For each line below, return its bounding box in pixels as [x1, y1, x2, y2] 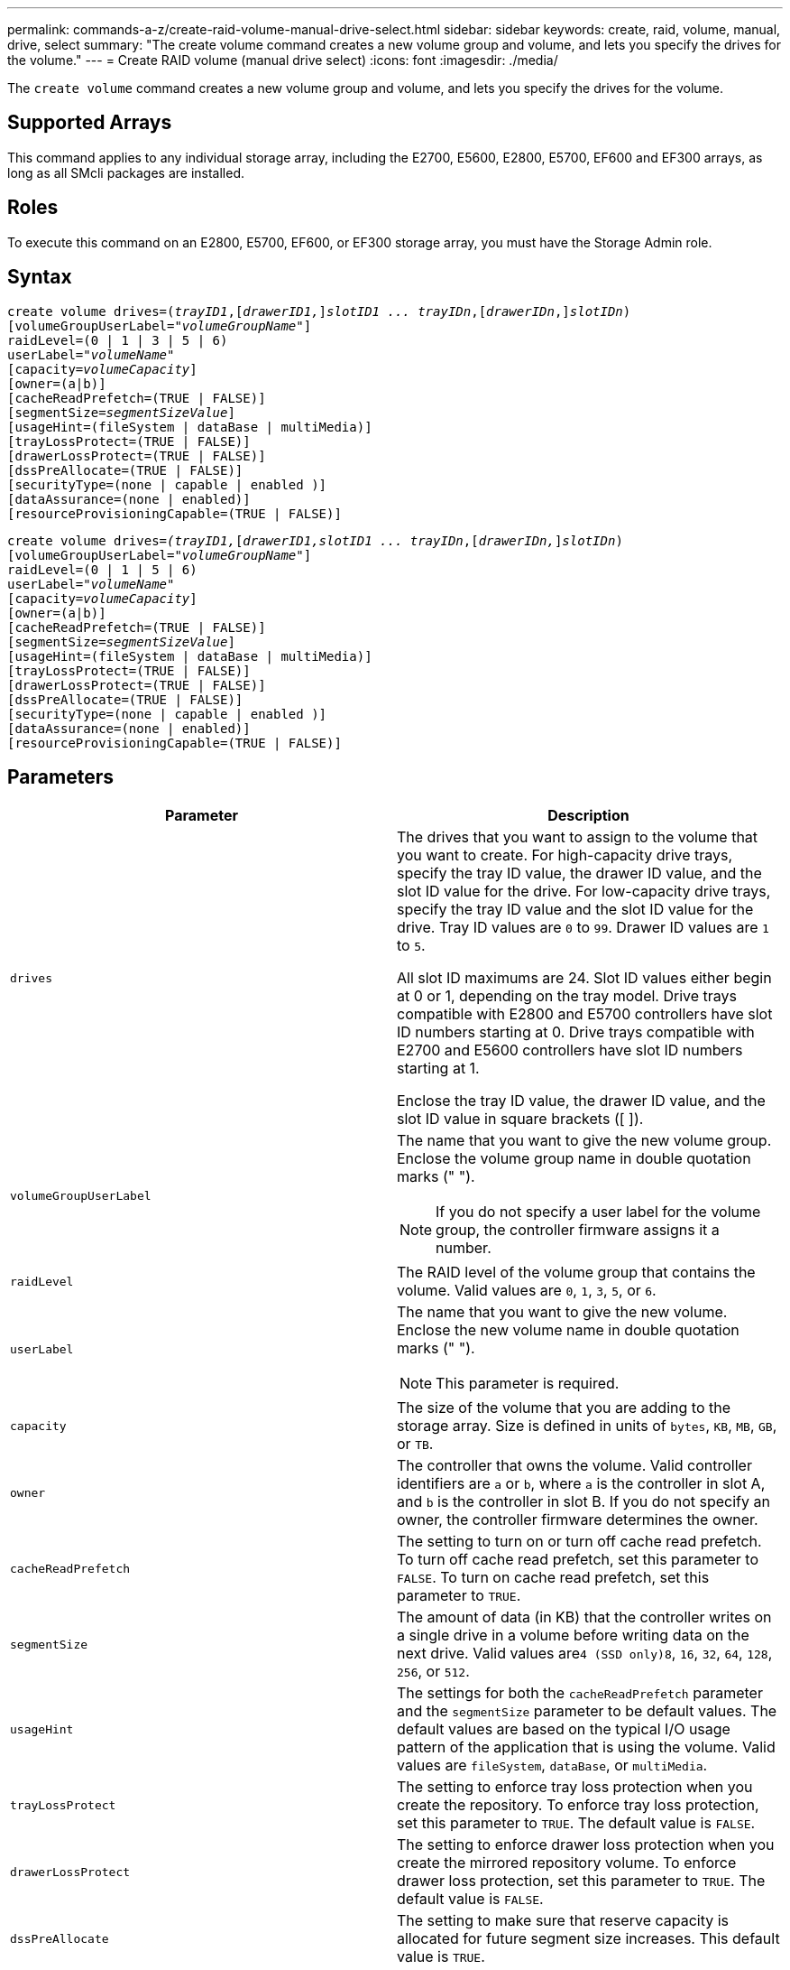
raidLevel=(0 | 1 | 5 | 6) [7, 562, 197, 577]
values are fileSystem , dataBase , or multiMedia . [397, 1756, 708, 1775]
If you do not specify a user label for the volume [436, 1203, 761, 1222]
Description [547, 806, 629, 825]
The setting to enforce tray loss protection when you [397, 1778, 753, 1797]
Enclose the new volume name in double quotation [397, 1321, 739, 1340]
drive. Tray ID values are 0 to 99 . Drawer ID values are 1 [397, 918, 769, 937]
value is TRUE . [397, 1947, 485, 1966]
